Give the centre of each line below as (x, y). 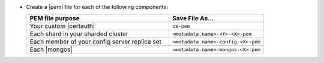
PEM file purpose (55, 18)
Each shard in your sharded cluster (79, 34)
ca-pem (181, 26)
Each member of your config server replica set (96, 42)
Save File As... (193, 18)
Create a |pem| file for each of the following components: (97, 7)
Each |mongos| (51, 49)
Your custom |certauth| (62, 26)
